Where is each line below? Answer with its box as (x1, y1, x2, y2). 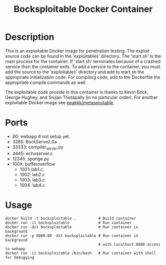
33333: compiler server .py (12, 144, 63, 151)
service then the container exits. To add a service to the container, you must (5, 64, 161, 69)
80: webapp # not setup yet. (12, 133, 70, 139)
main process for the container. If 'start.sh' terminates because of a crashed (5, 58, 161, 64)
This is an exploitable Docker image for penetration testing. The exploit (5, 48, 150, 54)
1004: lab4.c (19, 182, 46, 188)
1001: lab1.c (19, 166, 43, 172)
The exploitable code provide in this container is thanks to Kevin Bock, (5, 89, 149, 95)
